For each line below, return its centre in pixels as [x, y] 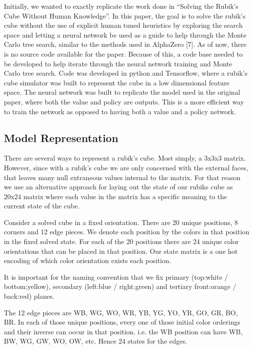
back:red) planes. [29, 296]
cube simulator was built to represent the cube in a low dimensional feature [117, 82]
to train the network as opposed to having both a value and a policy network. [120, 111]
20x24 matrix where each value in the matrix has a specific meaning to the [116, 196]
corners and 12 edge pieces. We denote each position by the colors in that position [127, 232]
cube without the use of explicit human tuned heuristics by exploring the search [123, 25]
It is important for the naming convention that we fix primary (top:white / [116, 277]
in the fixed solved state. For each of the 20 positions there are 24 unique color [121, 241]
